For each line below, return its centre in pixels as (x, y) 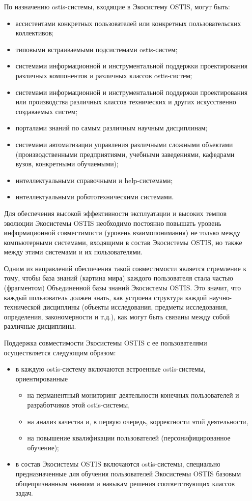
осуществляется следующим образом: (60, 352)
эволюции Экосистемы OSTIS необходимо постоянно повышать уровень (113, 223)
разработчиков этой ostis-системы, (79, 405)
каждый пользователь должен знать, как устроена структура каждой (106, 297)
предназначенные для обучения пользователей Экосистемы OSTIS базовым (128, 473)
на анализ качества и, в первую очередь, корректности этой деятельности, (138, 421)
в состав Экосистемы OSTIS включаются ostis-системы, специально (118, 464)
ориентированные (42, 378)
